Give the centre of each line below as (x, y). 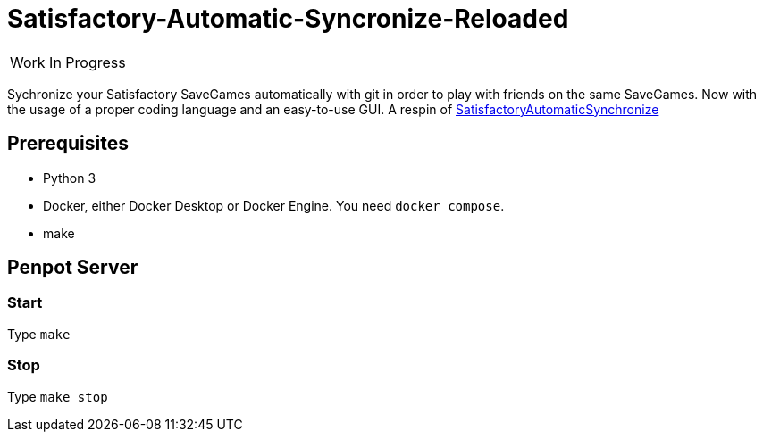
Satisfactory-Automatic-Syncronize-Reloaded (288, 19)
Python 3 (70, 178)
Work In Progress (68, 62)
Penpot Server (73, 268)
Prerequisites (68, 144)
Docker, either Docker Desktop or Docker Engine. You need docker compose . (274, 205)
